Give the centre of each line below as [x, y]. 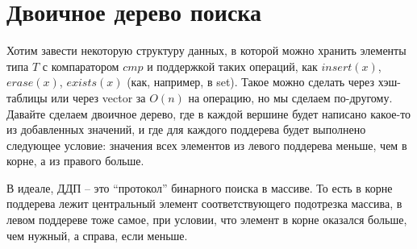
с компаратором [81, 66]
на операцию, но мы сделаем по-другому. [290, 97]
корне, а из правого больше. [75, 161]
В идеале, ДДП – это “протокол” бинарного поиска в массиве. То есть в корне [200, 187]
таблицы [27, 97]
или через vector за [98, 97]
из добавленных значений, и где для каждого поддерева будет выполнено [186, 129]
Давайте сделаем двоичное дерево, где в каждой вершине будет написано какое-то [209, 113]
